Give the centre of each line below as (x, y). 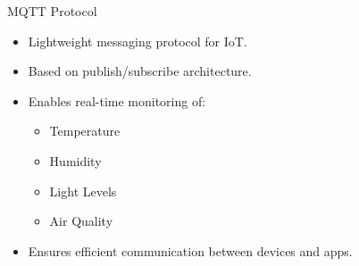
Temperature (85, 131)
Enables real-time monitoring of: (117, 100)
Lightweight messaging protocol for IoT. (138, 41)
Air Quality (81, 221)
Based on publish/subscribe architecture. (140, 71)
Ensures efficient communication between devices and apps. (190, 250)
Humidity (75, 160)
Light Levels (83, 191)
